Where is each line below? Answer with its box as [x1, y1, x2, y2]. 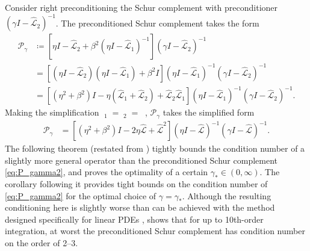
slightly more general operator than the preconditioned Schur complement [5, 153, 277, 166]
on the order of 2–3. [5, 236, 78, 249]
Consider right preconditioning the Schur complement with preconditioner [5, 1, 278, 13]
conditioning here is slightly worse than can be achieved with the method [5, 201, 275, 214]
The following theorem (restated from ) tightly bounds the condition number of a [5, 142, 305, 155]
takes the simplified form [163, 106, 255, 119]
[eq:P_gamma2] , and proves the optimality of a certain [5, 166, 208, 178]
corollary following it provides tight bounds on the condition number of [5, 177, 268, 190]
